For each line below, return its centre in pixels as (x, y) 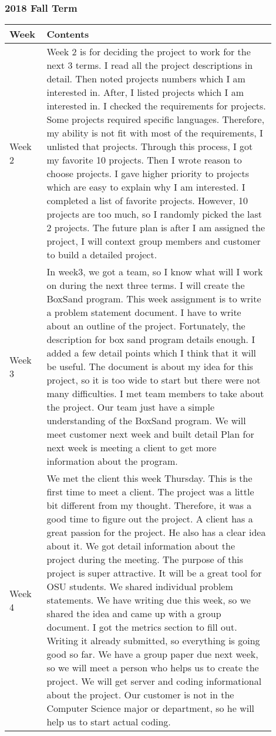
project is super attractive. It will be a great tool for (154, 573)
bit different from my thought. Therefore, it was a (149, 505)
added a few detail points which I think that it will (152, 353)
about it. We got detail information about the (141, 546)
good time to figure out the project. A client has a (150, 519)
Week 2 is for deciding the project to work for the (149, 52)
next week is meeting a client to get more (132, 448)
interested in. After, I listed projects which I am (145, 92)
